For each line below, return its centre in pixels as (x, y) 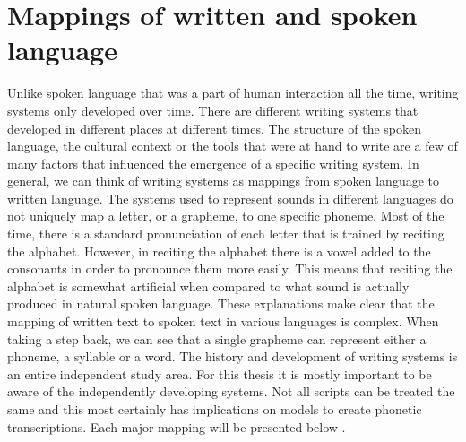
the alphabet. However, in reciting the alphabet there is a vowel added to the (219, 251)
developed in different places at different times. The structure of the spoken (215, 128)
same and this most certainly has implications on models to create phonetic (215, 409)
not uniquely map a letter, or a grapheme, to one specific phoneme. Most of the (226, 216)
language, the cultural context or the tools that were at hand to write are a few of (233, 146)
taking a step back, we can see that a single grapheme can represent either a (217, 338)
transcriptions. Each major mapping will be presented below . (177, 426)
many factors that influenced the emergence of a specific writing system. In (213, 163)
